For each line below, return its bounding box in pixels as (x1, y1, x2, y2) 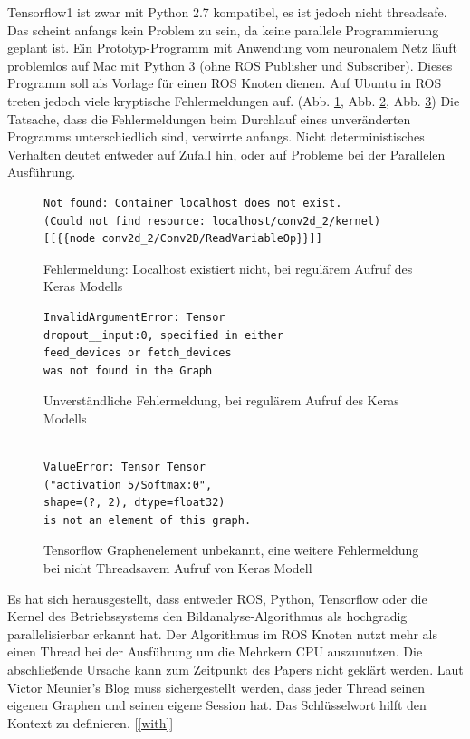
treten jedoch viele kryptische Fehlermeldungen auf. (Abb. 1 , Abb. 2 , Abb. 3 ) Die (7, 91, 460, 110)
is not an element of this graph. (43, 513, 252, 527)
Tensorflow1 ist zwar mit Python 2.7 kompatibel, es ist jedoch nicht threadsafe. (7, 3, 447, 21)
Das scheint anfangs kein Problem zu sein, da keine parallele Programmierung (7, 20, 439, 39)
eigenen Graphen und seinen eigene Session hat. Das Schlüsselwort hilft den (7, 695, 427, 715)
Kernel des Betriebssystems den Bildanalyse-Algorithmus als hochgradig (7, 607, 408, 626)
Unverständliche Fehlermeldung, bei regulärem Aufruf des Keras (43, 391, 399, 410)
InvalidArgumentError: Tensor (43, 310, 225, 324)
